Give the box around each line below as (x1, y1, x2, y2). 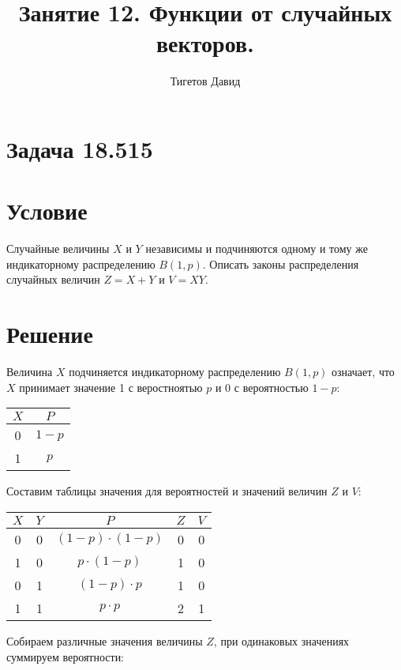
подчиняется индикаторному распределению (69, 363, 281, 380)
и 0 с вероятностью (215, 378, 309, 395)
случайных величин (6, 271, 100, 288)
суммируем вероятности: (6, 648, 125, 664)
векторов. (156, 27, 254, 59)
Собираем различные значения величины (6, 632, 203, 649)
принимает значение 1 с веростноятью (19, 378, 203, 395)
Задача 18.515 (6, 132, 153, 164)
